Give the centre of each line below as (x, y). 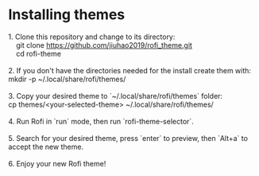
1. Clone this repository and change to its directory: (92, 37)
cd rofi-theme (39, 53)
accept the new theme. (46, 147)
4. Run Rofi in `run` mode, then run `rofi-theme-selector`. (101, 121)
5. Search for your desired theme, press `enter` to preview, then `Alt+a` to (128, 138)
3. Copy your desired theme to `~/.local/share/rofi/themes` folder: (116, 96)
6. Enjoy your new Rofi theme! (57, 163)
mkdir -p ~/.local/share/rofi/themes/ (67, 79)
